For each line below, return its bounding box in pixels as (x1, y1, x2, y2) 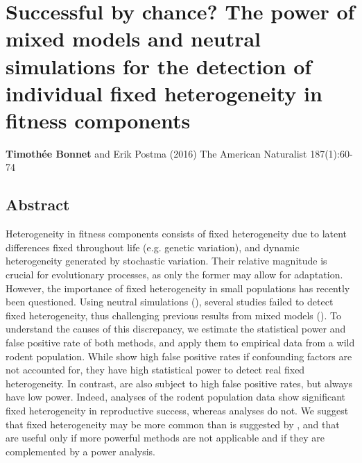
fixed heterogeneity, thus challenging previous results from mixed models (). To (6, 308, 341, 322)
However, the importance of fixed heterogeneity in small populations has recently (6, 280, 350, 295)
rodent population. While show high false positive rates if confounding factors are (6, 348, 352, 363)
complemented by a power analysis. (6, 444, 156, 458)
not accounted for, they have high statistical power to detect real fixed (6, 362, 305, 377)
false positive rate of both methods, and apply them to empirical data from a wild (6, 335, 355, 350)
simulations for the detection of (6, 51, 312, 80)
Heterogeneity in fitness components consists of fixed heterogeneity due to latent (6, 226, 347, 241)
